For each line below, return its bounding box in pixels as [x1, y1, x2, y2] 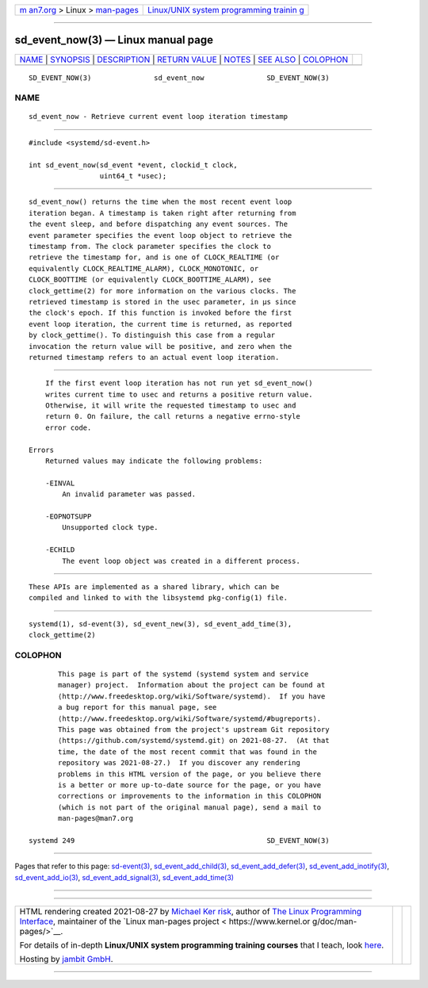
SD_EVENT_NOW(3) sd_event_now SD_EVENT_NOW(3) [29, 73, 330, 82]
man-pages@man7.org [58, 814, 134, 823]
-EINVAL [44, 478, 75, 488]
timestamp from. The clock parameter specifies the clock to [29, 242, 271, 251]
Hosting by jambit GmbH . [19, 954, 114, 965]
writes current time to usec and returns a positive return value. [44, 389, 313, 399]
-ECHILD [44, 546, 75, 554]
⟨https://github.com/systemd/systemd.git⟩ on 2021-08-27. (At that [58, 736, 330, 745]
